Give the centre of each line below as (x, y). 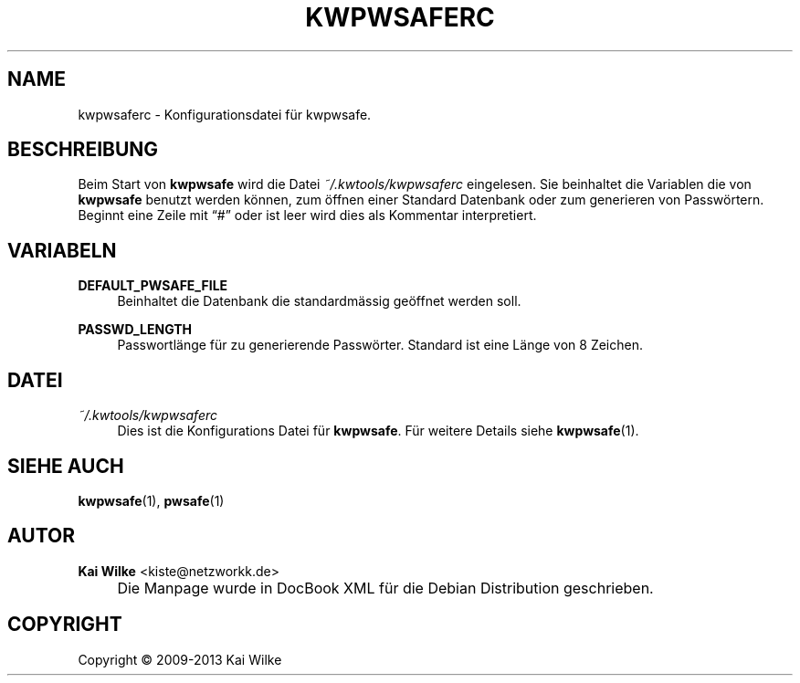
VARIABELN (62, 250)
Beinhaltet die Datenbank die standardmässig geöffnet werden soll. (319, 301)
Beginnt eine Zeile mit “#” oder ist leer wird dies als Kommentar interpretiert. (307, 215)
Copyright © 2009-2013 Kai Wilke (180, 659)
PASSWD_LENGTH (135, 330)
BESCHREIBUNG (83, 150)
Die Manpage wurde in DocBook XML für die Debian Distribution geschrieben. (385, 588)
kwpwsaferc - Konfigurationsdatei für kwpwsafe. (225, 114)
